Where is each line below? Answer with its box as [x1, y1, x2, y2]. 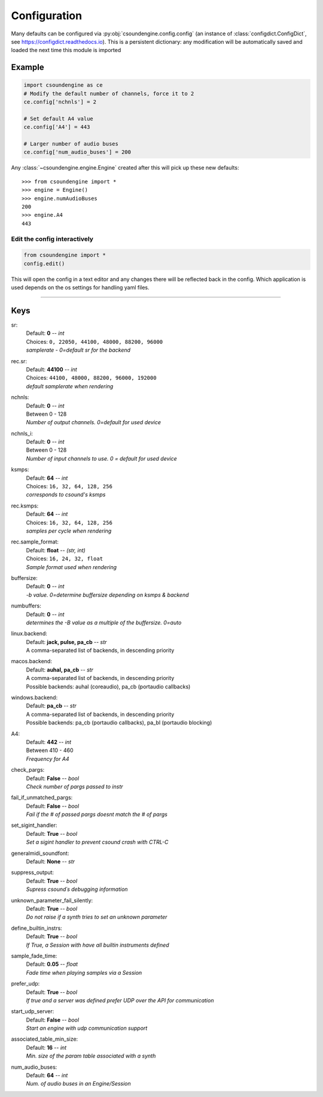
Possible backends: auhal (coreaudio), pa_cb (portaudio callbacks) [26, 683, 191, 690]
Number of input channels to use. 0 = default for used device [26, 455, 178, 462]
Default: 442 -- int [26, 738, 72, 745]
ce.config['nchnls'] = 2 [23, 99, 97, 105]
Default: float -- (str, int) [26, 546, 86, 554]
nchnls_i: [11, 430, 33, 437]
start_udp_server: [11, 1008, 54, 1015]
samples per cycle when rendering [26, 527, 112, 534]
